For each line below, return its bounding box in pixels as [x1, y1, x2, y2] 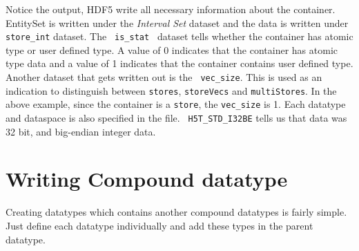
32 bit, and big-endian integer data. [6, 124, 156, 138]
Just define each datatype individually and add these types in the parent [6, 218, 313, 232]
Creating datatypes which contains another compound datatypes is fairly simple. [6, 205, 347, 219]
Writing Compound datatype [6, 165, 288, 193]
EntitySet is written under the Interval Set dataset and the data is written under [6, 15, 349, 30]
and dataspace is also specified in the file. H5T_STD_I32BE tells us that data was [6, 111, 347, 124]
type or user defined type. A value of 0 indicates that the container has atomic [6, 42, 338, 57]
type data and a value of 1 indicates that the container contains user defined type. [6, 56, 353, 71]
